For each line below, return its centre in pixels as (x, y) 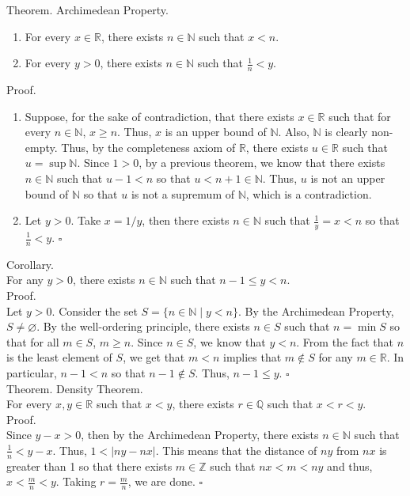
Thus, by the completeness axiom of (148, 147)
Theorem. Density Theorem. (75, 388)
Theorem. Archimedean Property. (87, 9)
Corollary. (30, 264)
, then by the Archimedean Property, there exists (200, 435)
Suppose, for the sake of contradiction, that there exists (159, 116)
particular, (32, 372)
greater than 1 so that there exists (89, 466)
